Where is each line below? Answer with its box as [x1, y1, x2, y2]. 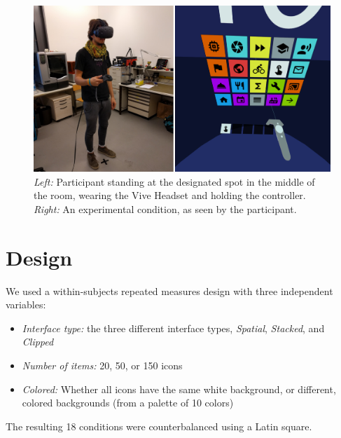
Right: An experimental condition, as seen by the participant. [34, 201, 297, 216]
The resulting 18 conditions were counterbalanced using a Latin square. [6, 418, 312, 433]
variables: [6, 297, 46, 312]
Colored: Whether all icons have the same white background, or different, [22, 381, 336, 396]
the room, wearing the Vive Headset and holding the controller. [34, 188, 306, 203]
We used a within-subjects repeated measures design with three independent [6, 283, 333, 298]
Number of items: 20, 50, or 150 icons [22, 357, 183, 372]
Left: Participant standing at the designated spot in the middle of [34, 174, 315, 189]
